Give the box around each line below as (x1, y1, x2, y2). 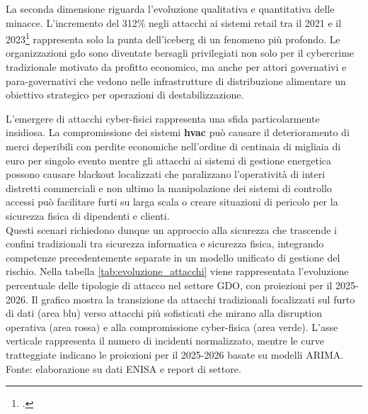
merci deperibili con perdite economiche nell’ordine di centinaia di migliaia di (6, 139, 341, 153)
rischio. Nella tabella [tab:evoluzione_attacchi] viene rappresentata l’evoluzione (6, 264, 349, 279)
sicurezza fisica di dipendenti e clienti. (6, 208, 170, 223)
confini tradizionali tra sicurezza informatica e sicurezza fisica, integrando (6, 236, 324, 251)
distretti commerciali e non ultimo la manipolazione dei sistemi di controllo (6, 180, 332, 195)
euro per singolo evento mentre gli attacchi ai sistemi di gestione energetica (6, 152, 332, 167)
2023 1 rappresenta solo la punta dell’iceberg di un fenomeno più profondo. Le (6, 30, 340, 46)
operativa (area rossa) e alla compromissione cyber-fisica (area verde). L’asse (6, 319, 338, 334)
